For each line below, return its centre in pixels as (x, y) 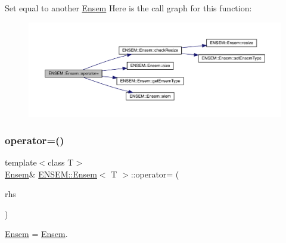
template (21, 162)
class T (61, 162)
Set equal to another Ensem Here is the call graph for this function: (128, 8)
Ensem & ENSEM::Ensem (51, 174)
